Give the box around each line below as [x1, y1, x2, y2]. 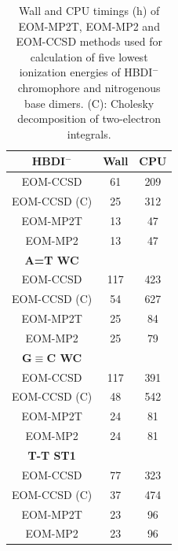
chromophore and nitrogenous [17, 79, 161, 95]
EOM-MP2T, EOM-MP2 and [18, 17, 160, 34]
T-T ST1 [27, 447, 76, 463]
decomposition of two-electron [17, 110, 162, 127]
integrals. [67, 125, 111, 142]
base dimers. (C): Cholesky [24, 94, 154, 111]
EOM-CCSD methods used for [16, 33, 162, 50]
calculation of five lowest [30, 48, 148, 65]
